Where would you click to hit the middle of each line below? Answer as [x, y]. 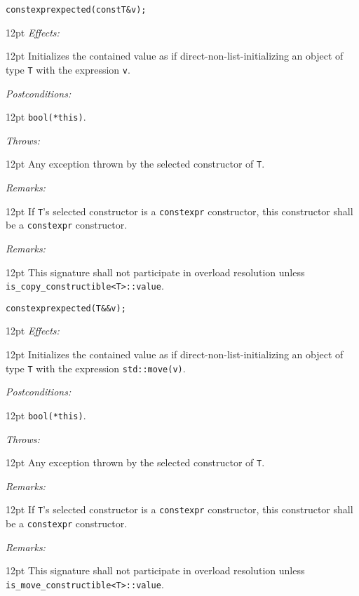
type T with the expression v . [68, 69]
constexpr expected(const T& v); [76, 10]
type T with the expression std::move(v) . [96, 368]
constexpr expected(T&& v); [66, 308]
